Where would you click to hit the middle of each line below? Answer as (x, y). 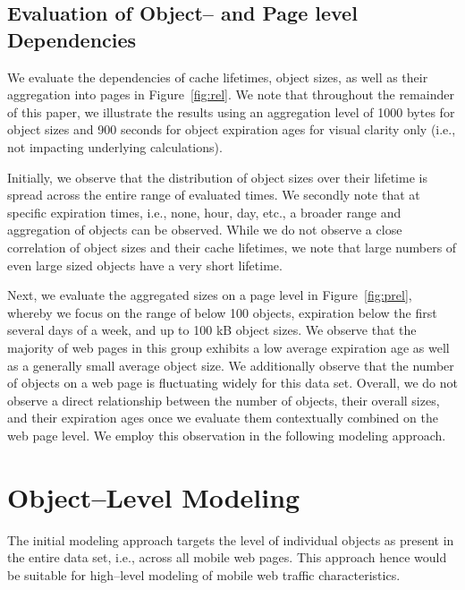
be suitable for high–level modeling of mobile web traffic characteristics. (204, 574)
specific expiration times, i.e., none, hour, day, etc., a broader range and (204, 212)
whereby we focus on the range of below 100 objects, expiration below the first (222, 312)
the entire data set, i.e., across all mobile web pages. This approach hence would (227, 557)
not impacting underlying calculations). (115, 146)
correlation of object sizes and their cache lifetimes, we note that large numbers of (232, 247)
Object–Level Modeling (154, 496)
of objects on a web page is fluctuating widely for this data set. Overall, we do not (232, 383)
